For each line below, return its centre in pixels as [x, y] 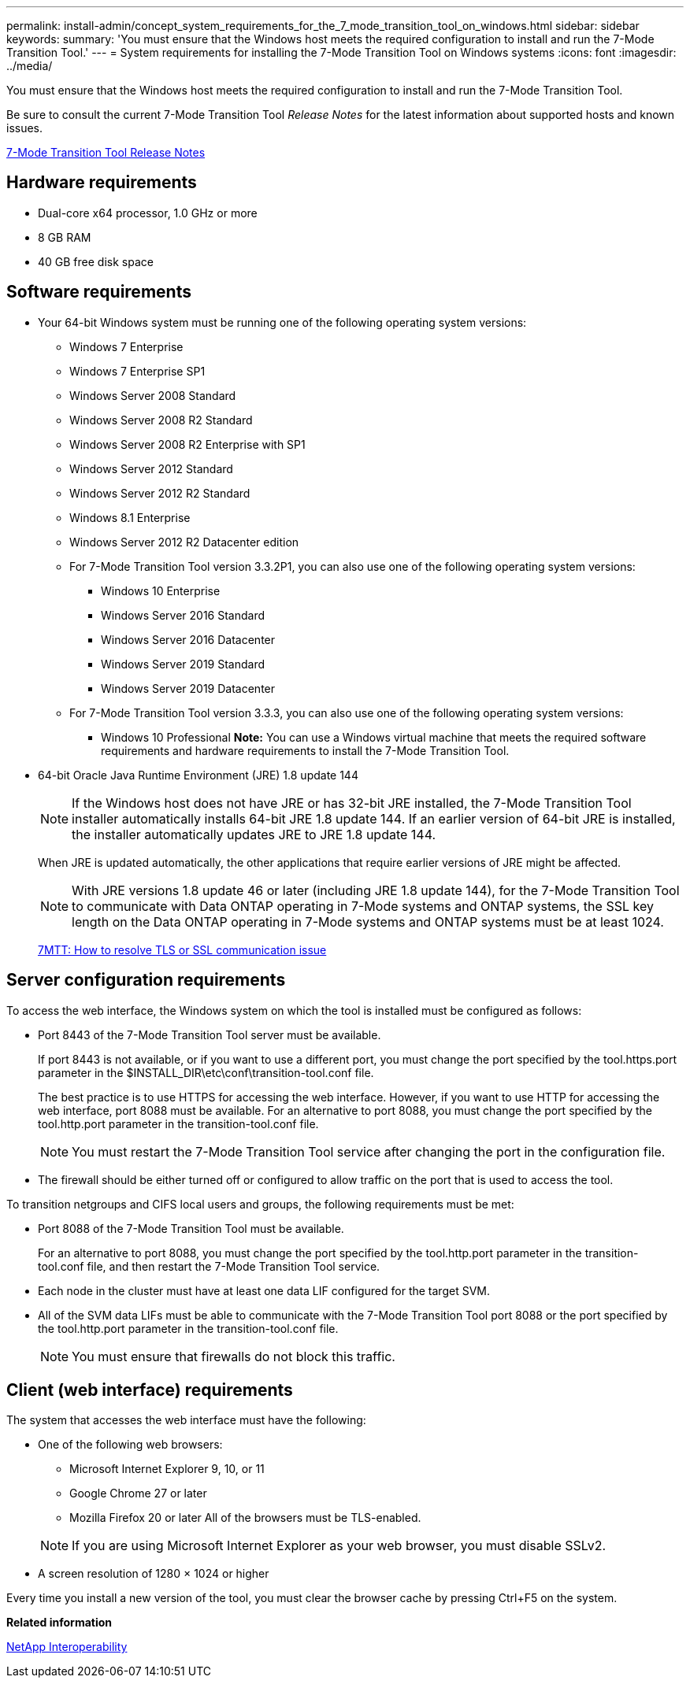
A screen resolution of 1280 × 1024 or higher [154, 1574]
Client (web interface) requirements [150, 1390]
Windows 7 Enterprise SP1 [137, 371]
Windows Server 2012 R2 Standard [160, 493]
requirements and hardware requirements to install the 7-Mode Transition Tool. [305, 750]
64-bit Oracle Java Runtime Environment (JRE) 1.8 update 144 [198, 775]
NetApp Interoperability [67, 1647]
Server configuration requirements [146, 980]
